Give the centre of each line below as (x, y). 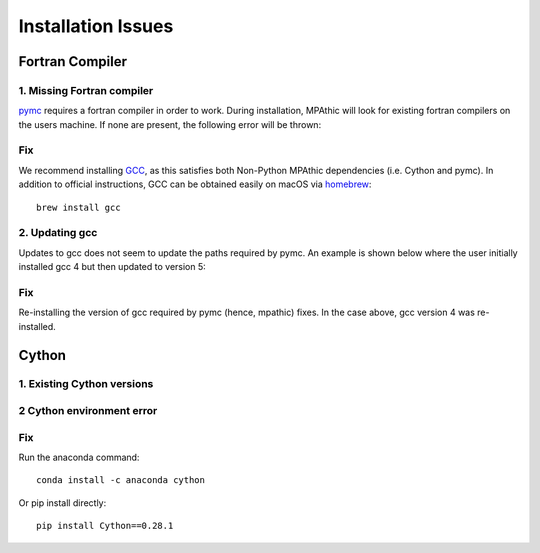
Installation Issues (96, 26)
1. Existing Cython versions (86, 384)
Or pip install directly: (62, 502)
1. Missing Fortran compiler (86, 90)
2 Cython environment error (88, 411)
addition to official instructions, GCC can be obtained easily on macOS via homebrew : (195, 184)
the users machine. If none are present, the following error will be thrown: (170, 124)
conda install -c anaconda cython (120, 480)
